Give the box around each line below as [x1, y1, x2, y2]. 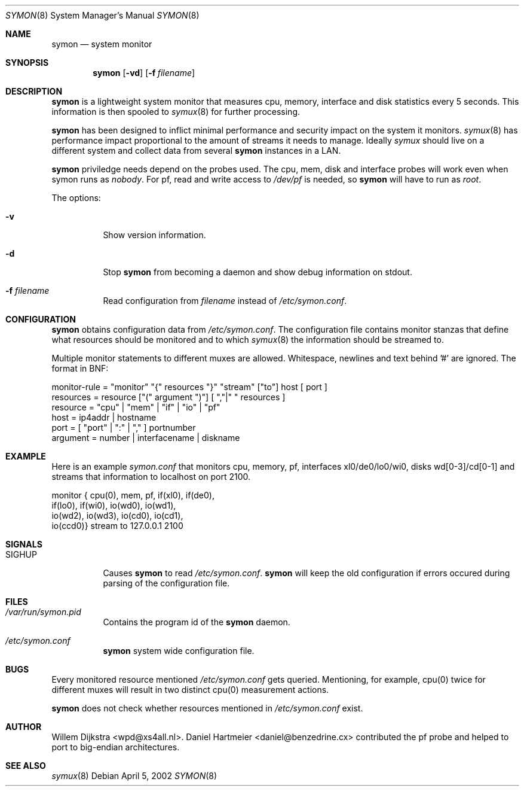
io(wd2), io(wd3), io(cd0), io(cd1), [51, 510, 183, 521]
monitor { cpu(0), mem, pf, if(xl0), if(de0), [51, 490, 214, 500]
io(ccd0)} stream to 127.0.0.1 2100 [51, 521, 183, 531]
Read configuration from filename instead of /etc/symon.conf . [103, 296, 347, 306]
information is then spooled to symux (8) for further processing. [51, 107, 300, 117]
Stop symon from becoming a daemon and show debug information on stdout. [103, 267, 412, 277]
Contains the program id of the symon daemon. [103, 617, 290, 627]
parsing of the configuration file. [103, 578, 230, 588]
